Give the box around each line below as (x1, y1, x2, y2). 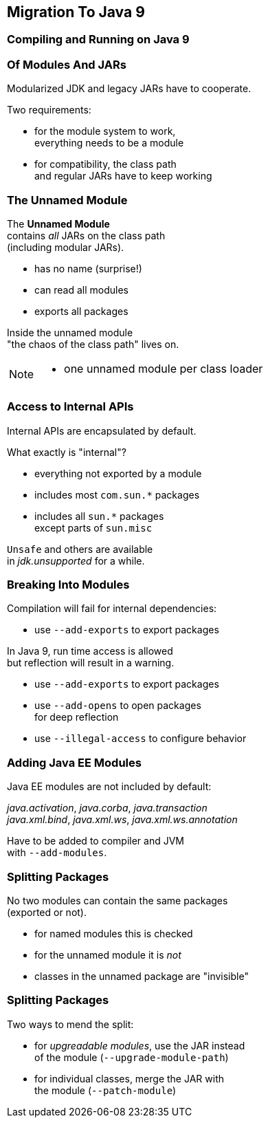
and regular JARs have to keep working (34, 170, 212, 182)
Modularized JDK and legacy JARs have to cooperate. (7, 83, 252, 95)
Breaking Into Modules (7, 578, 130, 592)
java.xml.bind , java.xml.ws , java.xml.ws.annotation (7, 814, 238, 826)
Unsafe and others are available (7, 543, 153, 555)
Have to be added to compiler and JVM (7, 835, 184, 847)
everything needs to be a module (34, 137, 184, 149)
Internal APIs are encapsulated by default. (7, 424, 197, 437)
